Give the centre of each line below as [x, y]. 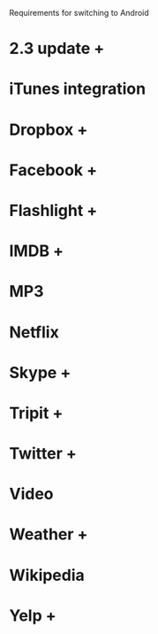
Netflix [34, 332]
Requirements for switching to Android [79, 13]
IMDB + [37, 251]
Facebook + [53, 170]
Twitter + [43, 454]
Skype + [40, 372]
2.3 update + [57, 49]
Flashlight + [53, 210]
